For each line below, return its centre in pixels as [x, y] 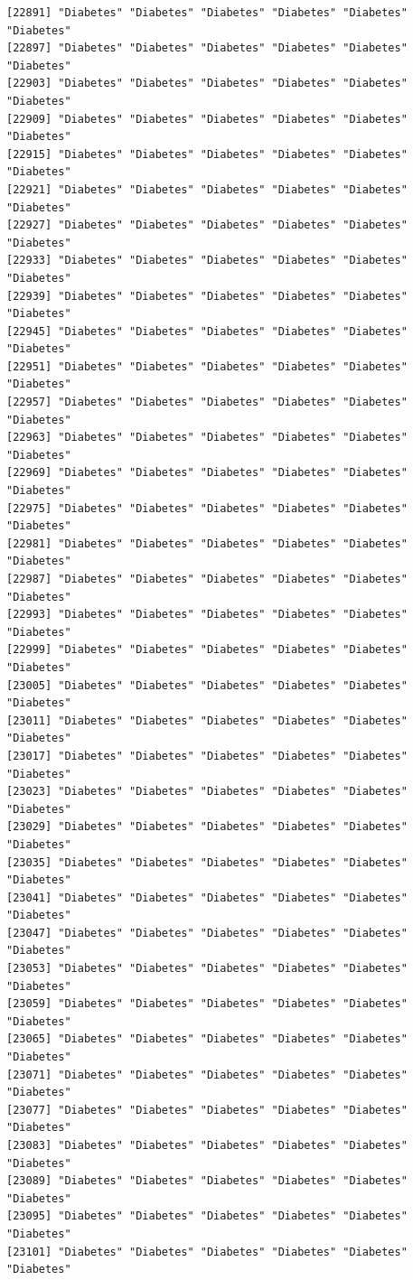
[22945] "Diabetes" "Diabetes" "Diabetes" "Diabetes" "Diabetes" [207, 331]
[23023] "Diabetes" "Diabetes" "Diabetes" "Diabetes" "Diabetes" [207, 792]
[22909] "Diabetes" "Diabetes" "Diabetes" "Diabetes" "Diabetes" [207, 119]
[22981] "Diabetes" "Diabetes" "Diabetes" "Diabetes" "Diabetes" [207, 543]
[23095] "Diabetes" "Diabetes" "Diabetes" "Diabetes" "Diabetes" [207, 1216]
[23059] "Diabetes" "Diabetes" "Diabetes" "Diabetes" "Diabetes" [207, 1004]
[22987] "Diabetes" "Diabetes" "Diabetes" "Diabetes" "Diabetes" [207, 579]
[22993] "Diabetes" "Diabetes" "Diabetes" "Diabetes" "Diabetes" [207, 615]
